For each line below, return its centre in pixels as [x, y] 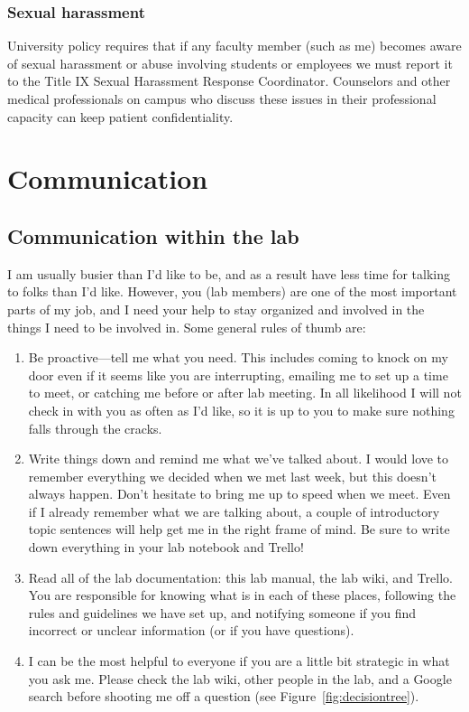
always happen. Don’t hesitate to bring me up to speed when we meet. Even [239, 494]
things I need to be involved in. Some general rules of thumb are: [187, 327]
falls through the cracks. [95, 428]
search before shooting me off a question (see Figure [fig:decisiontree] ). [224, 696]
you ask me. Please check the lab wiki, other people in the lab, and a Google [240, 678]
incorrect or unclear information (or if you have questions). [191, 630]
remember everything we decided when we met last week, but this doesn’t [232, 476]
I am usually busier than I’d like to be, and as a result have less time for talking [229, 273]
